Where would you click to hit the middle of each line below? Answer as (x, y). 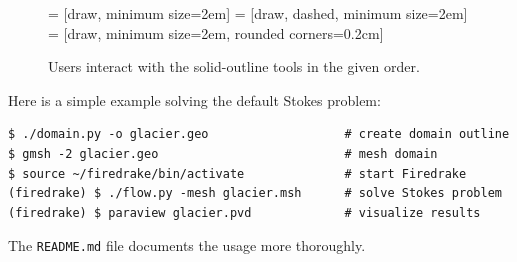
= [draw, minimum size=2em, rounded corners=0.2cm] (216, 32)
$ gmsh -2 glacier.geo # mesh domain (223, 153)
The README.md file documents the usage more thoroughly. (187, 245)
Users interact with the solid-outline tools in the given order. (234, 66)
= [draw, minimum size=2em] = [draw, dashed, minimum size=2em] (258, 13)
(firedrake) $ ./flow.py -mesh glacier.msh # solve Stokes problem (255, 193)
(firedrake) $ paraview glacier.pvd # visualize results (244, 212)
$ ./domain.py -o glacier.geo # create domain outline (259, 134)
